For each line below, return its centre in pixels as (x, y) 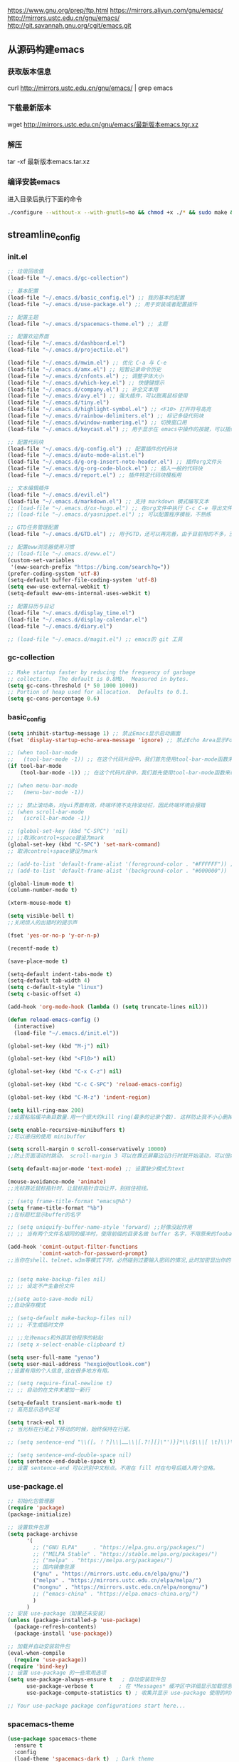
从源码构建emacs (46, 50)
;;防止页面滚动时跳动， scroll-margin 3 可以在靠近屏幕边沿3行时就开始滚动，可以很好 (121, 1156)
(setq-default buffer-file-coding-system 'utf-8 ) (83, 580)
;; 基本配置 (23, 291)
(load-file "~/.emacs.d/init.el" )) (67, 1033)
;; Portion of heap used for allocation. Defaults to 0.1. (99, 692)
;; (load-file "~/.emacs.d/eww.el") (62, 553)
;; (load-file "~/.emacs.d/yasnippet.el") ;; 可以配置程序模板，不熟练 (109, 515)
